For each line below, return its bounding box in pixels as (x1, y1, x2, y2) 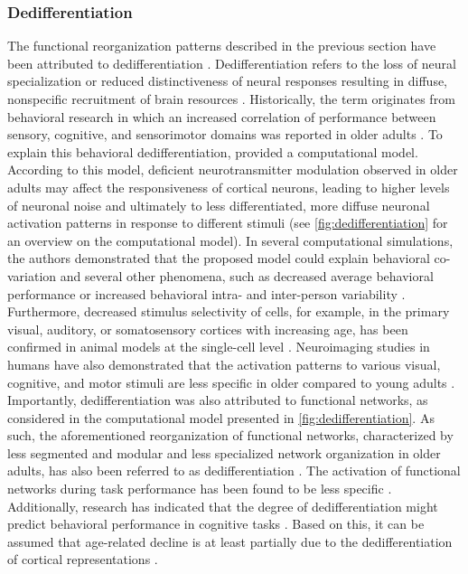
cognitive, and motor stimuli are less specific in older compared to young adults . (7, 372, 455, 391)
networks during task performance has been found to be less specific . (7, 479, 392, 498)
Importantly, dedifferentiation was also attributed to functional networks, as (7, 391, 428, 409)
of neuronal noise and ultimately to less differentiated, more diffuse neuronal (7, 195, 430, 214)
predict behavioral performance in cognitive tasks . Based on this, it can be (7, 514, 425, 533)
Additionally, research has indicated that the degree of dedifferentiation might (7, 496, 438, 515)
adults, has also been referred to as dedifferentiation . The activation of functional (7, 461, 461, 480)
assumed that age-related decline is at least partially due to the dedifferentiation (7, 532, 453, 550)
